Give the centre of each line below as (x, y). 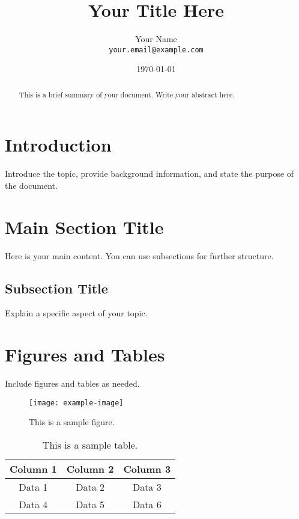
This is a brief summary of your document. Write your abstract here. (127, 94)
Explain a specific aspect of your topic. (76, 313)
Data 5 (90, 505)
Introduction (58, 145)
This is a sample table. (90, 445)
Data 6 (147, 505)
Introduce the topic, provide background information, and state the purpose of (149, 174)
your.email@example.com (156, 50)
